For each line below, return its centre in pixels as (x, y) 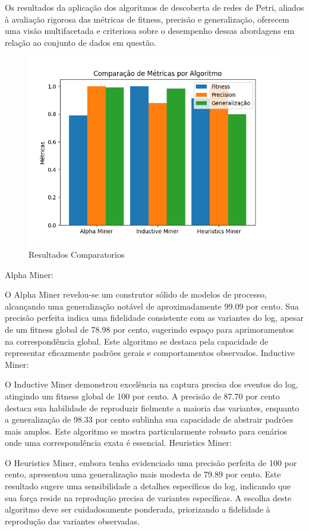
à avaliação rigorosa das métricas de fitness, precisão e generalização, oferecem (147, 19)
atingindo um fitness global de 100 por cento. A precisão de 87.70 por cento (142, 396)
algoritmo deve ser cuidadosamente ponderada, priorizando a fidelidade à (138, 509)
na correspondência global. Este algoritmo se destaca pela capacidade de (137, 341)
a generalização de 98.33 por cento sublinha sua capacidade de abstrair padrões (149, 419)
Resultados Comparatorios (77, 254)
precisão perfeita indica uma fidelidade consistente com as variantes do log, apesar (154, 318)
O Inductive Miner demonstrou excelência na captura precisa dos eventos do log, (152, 384)
